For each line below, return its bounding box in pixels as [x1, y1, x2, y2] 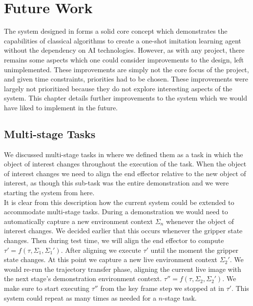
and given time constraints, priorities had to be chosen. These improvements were [4, 74, 248, 84]
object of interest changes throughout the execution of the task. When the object [4, 159, 247, 169]
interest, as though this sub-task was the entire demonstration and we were [4, 178, 229, 188]
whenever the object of [166, 216, 234, 226]
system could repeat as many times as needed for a [4, 292, 156, 303]
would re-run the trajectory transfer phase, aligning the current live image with [4, 264, 241, 274]
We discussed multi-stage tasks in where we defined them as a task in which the [4, 149, 243, 159]
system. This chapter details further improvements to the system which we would [4, 93, 248, 103]
